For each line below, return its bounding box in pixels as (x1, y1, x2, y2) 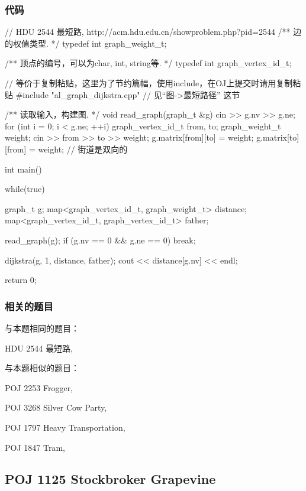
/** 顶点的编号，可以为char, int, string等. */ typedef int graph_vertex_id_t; (5, 57, 292, 69)
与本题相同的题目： (5, 321, 79, 334)
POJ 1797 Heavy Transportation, (5, 421, 125, 433)
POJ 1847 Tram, (5, 441, 65, 453)
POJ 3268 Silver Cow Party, (5, 401, 107, 414)
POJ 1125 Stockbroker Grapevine (5, 470, 216, 488)
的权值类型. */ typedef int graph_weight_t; (5, 37, 167, 49)
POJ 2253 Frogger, (5, 381, 73, 394)
